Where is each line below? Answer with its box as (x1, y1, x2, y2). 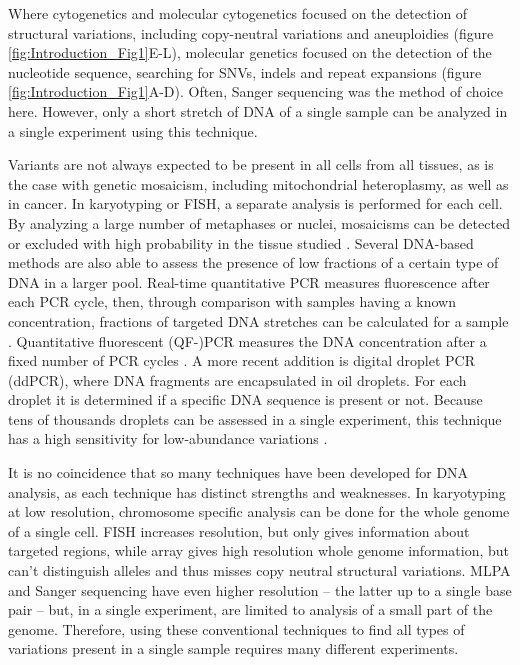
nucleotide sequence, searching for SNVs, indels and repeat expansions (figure (8, 61, 482, 82)
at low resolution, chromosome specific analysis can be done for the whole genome (8, 501, 510, 522)
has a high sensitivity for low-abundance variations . (8, 428, 328, 449)
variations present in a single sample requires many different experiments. (8, 638, 459, 659)
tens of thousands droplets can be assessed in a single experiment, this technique (8, 408, 502, 429)
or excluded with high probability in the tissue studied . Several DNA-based (8, 232, 474, 253)
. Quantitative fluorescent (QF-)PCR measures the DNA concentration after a (8, 330, 487, 351)
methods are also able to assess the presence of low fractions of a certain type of (8, 252, 499, 273)
